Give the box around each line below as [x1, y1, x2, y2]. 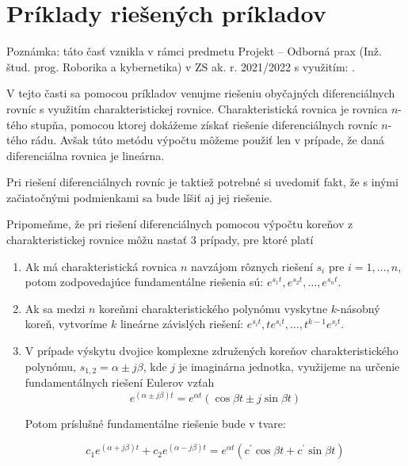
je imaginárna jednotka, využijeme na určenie [178, 357, 400, 374]
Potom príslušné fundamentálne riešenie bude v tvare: [25, 415, 286, 432]
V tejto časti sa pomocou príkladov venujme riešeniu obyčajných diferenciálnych [6, 85, 395, 101]
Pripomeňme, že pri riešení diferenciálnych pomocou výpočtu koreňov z [6, 216, 353, 232]
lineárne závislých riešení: [120, 315, 243, 332]
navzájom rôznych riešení [191, 258, 313, 274]
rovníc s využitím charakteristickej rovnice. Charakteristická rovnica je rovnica [6, 100, 388, 116]
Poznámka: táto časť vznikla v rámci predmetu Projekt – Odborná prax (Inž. [6, 43, 382, 59]
